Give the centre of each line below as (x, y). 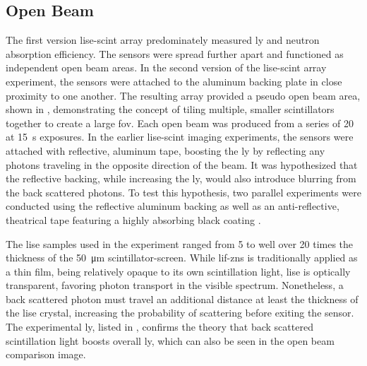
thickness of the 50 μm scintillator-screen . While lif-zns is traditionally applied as (182, 258)
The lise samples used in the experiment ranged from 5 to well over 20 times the (180, 243)
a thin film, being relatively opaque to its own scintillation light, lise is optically (178, 271)
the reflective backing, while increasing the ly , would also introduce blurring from (181, 178)
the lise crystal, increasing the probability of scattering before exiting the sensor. (180, 313)
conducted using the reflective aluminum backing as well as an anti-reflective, (173, 206)
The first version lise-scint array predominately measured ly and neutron (163, 40)
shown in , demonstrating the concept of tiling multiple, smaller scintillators (170, 109)
